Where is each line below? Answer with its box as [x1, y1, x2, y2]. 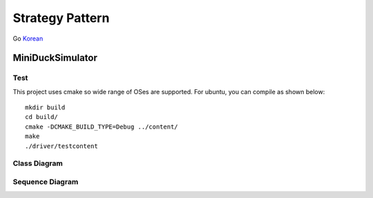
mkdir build [25, 104, 66, 111]
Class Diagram [12, 159, 64, 168]
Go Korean [12, 34, 44, 43]
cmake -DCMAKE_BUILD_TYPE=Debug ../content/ [25, 122, 179, 131]
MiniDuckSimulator [12, 52, 98, 64]
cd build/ [25, 113, 58, 121]
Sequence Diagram [12, 177, 79, 186]
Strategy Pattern [12, 10, 110, 25]
